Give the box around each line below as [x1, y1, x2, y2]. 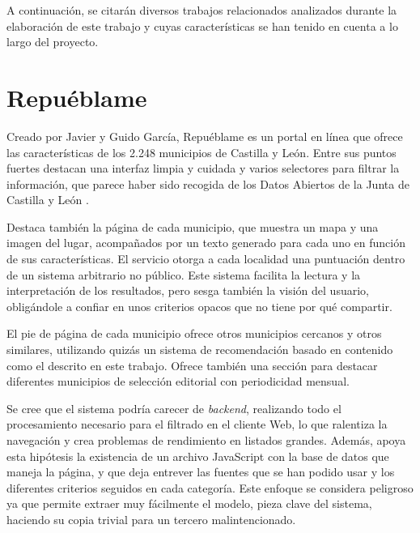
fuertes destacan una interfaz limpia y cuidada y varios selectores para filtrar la [6, 160, 400, 177]
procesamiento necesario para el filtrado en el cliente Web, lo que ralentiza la [6, 416, 388, 433]
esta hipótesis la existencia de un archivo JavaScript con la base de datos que [6, 447, 389, 464]
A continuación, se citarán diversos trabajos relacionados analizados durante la [6, 2, 397, 18]
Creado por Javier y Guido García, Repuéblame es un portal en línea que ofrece [6, 127, 403, 144]
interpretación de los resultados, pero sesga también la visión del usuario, [6, 282, 369, 299]
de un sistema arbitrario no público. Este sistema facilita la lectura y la [6, 266, 361, 283]
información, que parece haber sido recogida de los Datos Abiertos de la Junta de [6, 175, 409, 192]
